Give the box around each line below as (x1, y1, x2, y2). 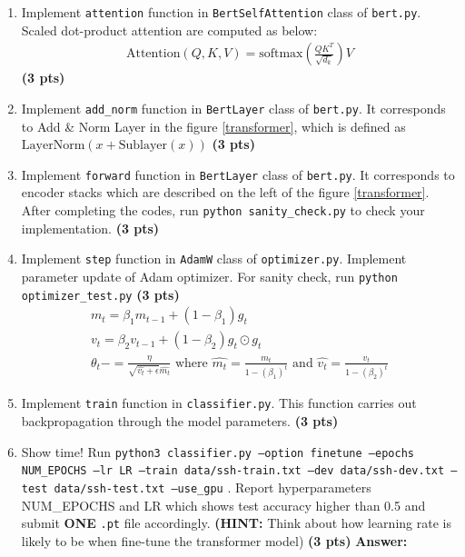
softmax (259, 47, 303, 61)
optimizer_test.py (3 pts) (21, 284, 180, 303)
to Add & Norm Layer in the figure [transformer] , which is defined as (21, 116, 406, 135)
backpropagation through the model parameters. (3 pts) (21, 412, 339, 431)
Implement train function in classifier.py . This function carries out (21, 393, 417, 413)
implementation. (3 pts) (21, 218, 160, 237)
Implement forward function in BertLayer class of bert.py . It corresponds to (21, 164, 455, 184)
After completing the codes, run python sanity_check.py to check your (21, 200, 425, 219)
